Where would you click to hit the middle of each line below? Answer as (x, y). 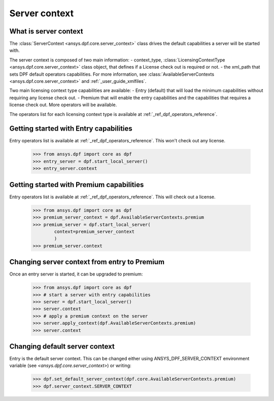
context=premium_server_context (94, 232)
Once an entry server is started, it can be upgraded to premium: (76, 274)
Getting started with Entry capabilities (71, 129)
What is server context (46, 31)
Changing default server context (62, 346)
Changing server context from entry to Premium (87, 262)
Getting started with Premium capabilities (77, 185)
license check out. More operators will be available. (63, 105)
